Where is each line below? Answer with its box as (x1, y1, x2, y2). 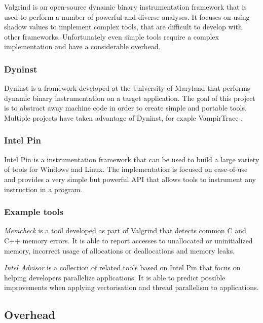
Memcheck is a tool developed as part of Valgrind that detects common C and (4, 225, 246, 236)
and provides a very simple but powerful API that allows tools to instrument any (4, 173, 256, 184)
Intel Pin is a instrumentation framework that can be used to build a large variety (4, 154, 259, 164)
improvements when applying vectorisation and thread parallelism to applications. (4, 282, 259, 293)
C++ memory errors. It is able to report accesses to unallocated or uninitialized (4, 235, 253, 245)
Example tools (4, 205, 63, 218)
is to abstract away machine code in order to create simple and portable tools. (4, 102, 247, 113)
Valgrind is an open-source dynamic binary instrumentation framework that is (4, 2, 247, 12)
